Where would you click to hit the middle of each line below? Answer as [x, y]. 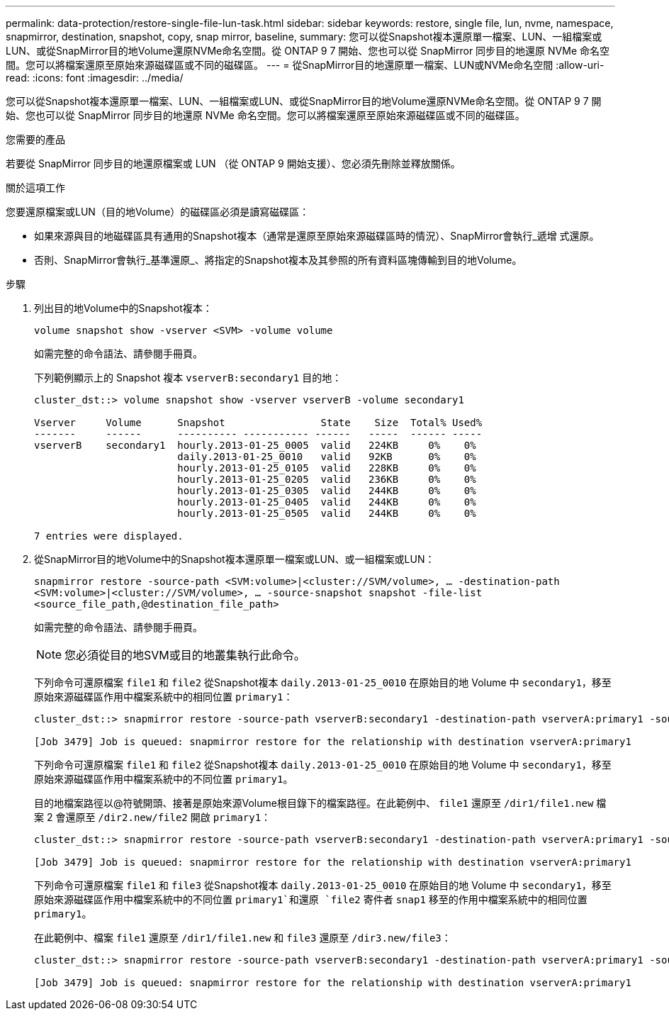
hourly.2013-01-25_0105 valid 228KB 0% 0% [327, 468]
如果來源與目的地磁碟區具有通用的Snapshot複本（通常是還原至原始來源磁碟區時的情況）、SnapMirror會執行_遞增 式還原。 [317, 236]
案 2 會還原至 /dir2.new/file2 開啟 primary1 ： [153, 817]
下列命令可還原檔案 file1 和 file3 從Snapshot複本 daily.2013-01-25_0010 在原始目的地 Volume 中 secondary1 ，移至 [323, 885]
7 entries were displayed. [109, 536]
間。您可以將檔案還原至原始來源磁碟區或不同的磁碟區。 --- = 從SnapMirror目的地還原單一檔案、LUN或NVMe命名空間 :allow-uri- [305, 65]
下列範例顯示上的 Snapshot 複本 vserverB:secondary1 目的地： [188, 378]
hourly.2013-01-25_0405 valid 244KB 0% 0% [327, 502]
